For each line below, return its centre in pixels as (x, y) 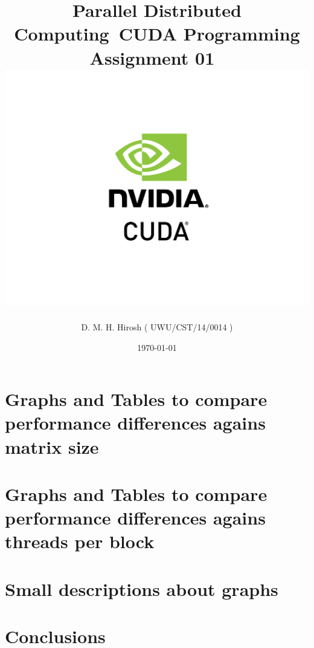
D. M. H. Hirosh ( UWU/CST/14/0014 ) (157, 327)
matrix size (52, 446)
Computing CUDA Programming (157, 34)
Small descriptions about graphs (142, 588)
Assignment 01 (152, 57)
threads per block (80, 541)
